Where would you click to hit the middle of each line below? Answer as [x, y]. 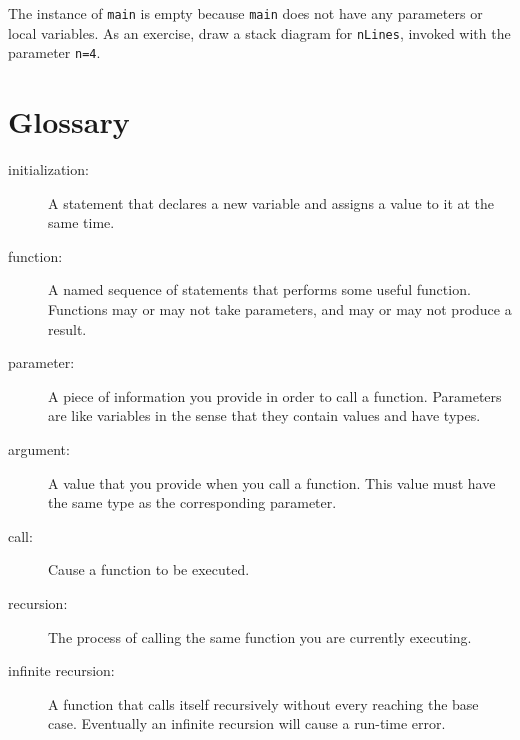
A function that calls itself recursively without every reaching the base [263, 703]
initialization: [48, 169]
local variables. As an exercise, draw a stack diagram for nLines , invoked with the [259, 32]
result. [67, 328]
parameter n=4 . [54, 52]
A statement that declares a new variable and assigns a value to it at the [271, 202]
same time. [81, 222]
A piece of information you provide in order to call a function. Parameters [275, 395]
